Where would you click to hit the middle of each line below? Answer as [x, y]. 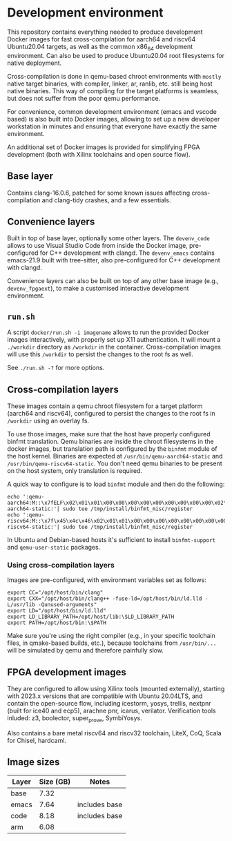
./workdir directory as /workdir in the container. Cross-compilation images [114, 347]
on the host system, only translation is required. [75, 470]
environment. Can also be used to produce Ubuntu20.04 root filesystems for [116, 55]
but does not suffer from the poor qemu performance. [84, 98]
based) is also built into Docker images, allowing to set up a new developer [114, 119]
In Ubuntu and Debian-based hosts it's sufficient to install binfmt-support [112, 539]
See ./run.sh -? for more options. [56, 368]
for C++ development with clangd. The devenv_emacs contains [127, 253]
